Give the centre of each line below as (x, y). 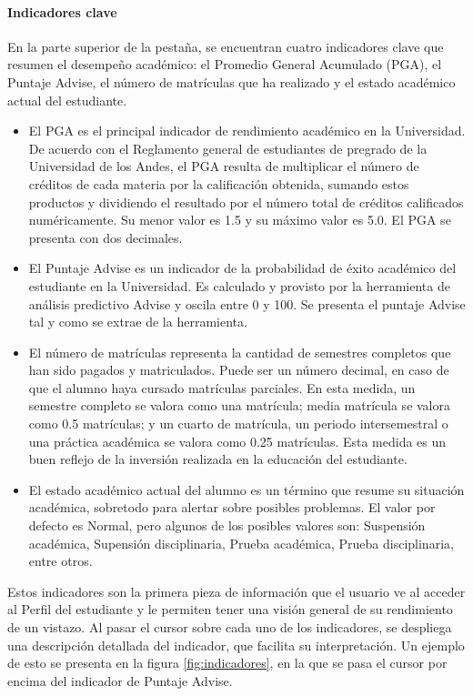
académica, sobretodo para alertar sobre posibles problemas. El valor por (232, 507)
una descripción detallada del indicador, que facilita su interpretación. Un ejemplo (236, 645)
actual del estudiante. (67, 100)
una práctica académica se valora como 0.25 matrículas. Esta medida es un (237, 441)
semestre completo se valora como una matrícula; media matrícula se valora (239, 405)
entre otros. (60, 561)
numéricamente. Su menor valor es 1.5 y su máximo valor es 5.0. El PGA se (240, 220)
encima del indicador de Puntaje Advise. (120, 680)
